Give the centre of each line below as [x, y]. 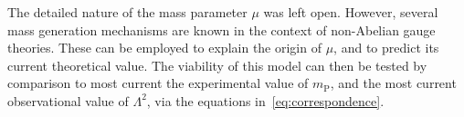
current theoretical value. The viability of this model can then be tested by [217, 65]
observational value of [68, 100]
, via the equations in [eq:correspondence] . [265, 100]
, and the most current [393, 83]
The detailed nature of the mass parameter [127, 12]
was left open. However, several [351, 12]
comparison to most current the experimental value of [158, 83]
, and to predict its [386, 48]
